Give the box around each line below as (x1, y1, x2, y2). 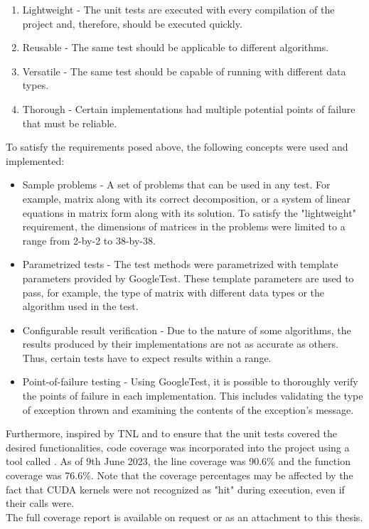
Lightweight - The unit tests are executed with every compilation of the (22, 2, 335, 16)
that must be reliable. (22, 115, 117, 130)
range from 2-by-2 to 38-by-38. (22, 233, 156, 247)
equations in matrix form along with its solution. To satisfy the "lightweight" (22, 205, 356, 220)
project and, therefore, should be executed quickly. (22, 16, 242, 31)
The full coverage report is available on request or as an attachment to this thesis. (6, 509, 363, 524)
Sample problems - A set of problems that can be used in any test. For (22, 177, 331, 192)
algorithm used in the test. (22, 299, 139, 314)
